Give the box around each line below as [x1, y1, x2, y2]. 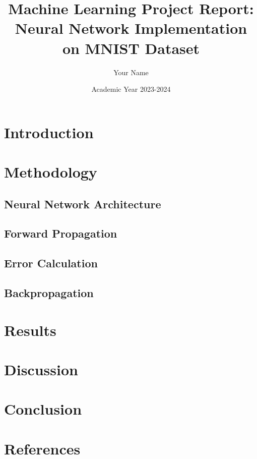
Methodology [4, 161, 97, 182]
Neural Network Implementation [15, 18, 247, 38]
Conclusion [4, 398, 82, 419]
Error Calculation [4, 255, 98, 271]
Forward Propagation [4, 225, 117, 241]
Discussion [4, 359, 78, 379]
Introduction [4, 122, 94, 142]
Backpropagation [4, 284, 94, 300]
